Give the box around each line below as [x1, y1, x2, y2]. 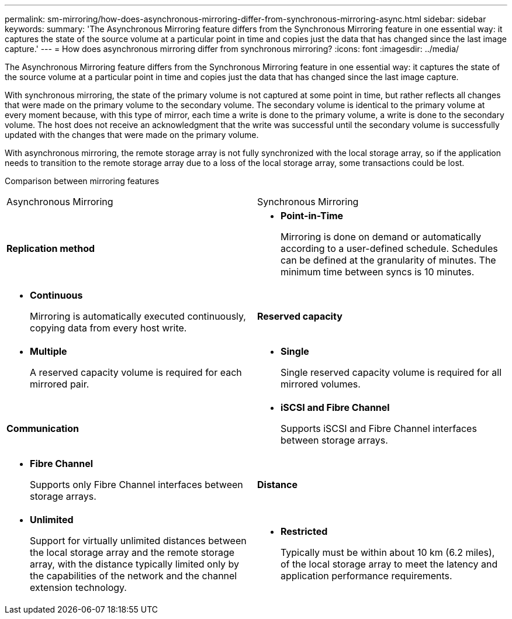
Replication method [6, 243, 95, 254]
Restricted [281, 525, 328, 537]
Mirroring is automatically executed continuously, [30, 310, 246, 322]
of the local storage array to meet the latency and [281, 558, 498, 570]
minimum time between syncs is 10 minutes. [281, 266, 475, 278]
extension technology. [30, 582, 127, 593]
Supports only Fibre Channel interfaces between [30, 479, 243, 490]
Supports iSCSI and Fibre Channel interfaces [281, 423, 477, 434]
